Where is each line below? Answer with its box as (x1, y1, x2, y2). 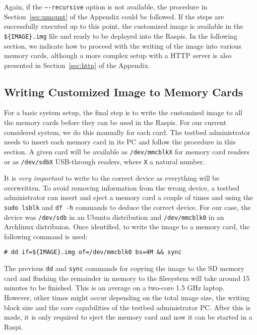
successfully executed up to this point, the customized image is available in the (4, 21, 244, 31)
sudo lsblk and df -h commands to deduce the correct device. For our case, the (4, 201, 251, 212)
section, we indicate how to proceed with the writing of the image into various (4, 40, 242, 51)
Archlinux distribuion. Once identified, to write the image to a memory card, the (4, 221, 250, 232)
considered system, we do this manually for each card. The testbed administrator (4, 127, 251, 137)
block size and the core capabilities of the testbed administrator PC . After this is (4, 302, 251, 312)
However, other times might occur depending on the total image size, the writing (4, 292, 250, 302)
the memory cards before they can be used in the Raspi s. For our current (4, 117, 227, 128)
